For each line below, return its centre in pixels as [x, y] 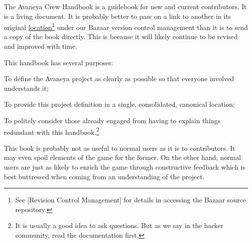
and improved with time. [41, 46]
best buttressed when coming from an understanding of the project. [104, 176]
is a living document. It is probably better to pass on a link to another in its [118, 16]
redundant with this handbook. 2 [52, 131]
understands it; [26, 88]
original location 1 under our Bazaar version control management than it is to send [126, 26]
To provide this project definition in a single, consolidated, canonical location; [119, 104]
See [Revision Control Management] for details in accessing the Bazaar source [131, 200]
